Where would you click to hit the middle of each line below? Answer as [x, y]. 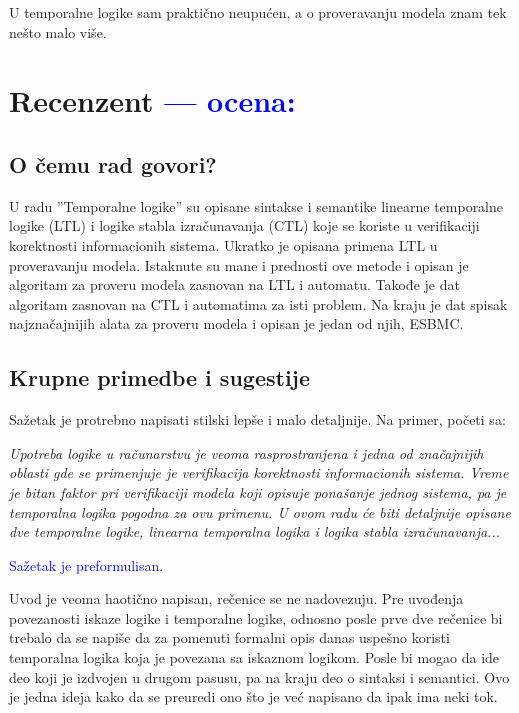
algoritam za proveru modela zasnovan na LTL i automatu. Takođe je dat [234, 284]
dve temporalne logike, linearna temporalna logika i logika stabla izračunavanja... [254, 531]
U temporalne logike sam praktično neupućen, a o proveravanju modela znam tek [258, 12]
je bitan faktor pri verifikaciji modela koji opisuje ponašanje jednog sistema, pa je [258, 491]
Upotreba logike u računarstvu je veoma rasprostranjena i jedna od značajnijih [246, 452]
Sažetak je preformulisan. [86, 564]
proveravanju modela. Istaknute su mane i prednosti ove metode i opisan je [239, 264]
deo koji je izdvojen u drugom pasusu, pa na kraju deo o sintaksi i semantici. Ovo [259, 676]
